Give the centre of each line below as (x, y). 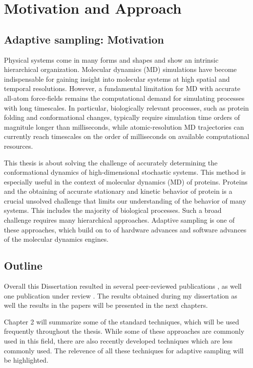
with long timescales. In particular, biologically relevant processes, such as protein (126, 107)
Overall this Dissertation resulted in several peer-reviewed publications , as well (123, 286)
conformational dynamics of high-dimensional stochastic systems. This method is (125, 172)
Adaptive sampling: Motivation (84, 39)
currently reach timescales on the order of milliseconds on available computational (127, 136)
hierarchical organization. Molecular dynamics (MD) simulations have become (120, 69)
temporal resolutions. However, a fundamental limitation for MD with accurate (122, 88)
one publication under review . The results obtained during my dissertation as (121, 295)
